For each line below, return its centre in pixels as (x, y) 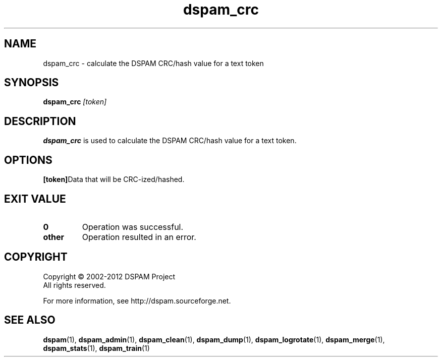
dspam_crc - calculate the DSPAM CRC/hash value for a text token (153, 63)
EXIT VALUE (35, 199)
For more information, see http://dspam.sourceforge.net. (137, 300)
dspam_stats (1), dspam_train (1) (96, 348)
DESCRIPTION (40, 121)
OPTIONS (28, 160)
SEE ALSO (30, 320)
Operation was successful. (133, 227)
